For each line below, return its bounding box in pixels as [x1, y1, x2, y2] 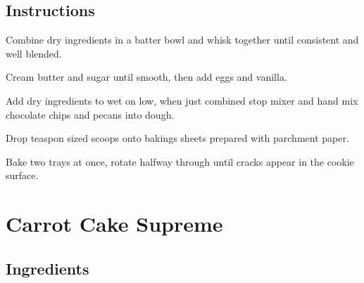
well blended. [6, 46, 62, 60]
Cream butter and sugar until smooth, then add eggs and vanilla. [6, 70, 287, 84]
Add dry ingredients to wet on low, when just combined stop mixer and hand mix [6, 93, 358, 107]
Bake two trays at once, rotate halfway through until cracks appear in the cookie [6, 154, 354, 169]
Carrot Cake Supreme [6, 209, 223, 238]
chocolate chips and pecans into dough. [6, 107, 175, 121]
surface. [6, 168, 39, 183]
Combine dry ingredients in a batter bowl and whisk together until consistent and [6, 32, 359, 47]
